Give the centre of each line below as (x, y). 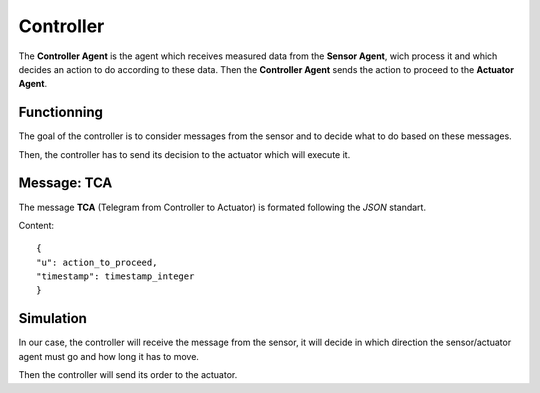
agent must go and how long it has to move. (109, 356)
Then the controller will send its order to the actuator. (128, 375)
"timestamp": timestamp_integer (115, 276)
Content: (36, 225)
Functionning (61, 112)
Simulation (52, 318)
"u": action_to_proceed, (97, 262)
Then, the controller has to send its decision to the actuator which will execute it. (184, 154)
